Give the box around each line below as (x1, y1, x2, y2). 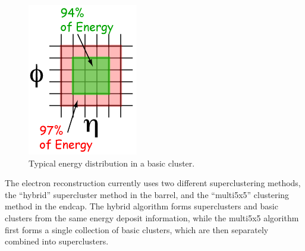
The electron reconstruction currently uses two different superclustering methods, (5, 177, 301, 189)
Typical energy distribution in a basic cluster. (29, 156, 195, 169)
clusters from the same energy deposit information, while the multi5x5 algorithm (5, 211, 299, 224)
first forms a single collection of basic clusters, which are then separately (5, 223, 269, 236)
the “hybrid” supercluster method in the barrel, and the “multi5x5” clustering (5, 188, 290, 200)
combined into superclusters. (5, 235, 109, 247)
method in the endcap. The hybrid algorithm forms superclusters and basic (5, 200, 278, 212)
